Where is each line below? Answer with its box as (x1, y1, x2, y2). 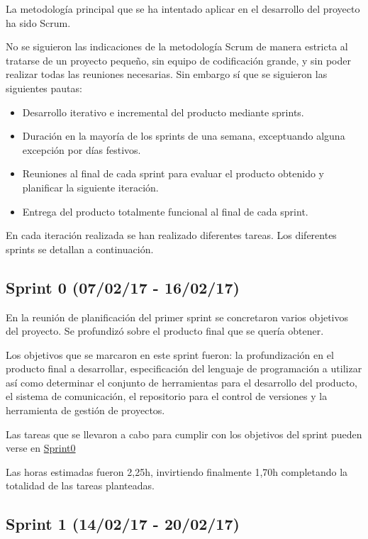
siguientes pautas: (6, 80, 82, 95)
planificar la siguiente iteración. (22, 179, 159, 194)
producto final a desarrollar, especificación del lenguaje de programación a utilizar (6, 361, 362, 376)
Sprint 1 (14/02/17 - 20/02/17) (6, 513, 240, 535)
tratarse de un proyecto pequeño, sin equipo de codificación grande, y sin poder (6, 52, 351, 67)
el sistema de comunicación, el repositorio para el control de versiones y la (6, 389, 328, 404)
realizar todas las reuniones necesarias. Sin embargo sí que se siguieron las (6, 67, 328, 82)
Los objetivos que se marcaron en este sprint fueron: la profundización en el (6, 347, 334, 362)
